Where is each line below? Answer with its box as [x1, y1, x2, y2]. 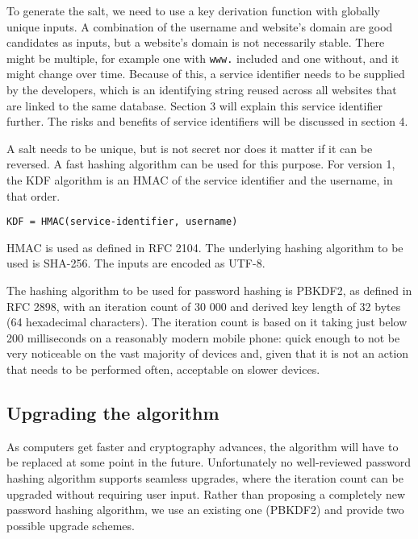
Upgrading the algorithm [6, 400, 219, 425]
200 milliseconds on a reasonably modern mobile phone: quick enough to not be [6, 329, 400, 346]
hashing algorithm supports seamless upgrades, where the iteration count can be [6, 469, 403, 486]
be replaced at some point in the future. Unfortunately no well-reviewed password [6, 454, 411, 471]
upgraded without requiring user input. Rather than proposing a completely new [6, 485, 406, 502]
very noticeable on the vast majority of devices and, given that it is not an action [6, 345, 409, 362]
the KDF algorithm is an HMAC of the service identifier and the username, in [6, 172, 393, 188]
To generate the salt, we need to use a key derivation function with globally [6, 2, 380, 19]
